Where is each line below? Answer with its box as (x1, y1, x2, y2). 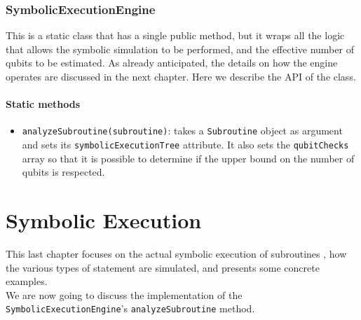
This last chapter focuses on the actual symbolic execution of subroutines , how (6, 246, 347, 261)
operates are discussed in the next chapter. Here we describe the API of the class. (6, 69, 356, 83)
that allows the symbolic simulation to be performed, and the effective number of (6, 41, 354, 56)
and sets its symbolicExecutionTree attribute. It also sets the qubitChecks (22, 137, 349, 152)
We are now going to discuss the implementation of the (6, 287, 243, 302)
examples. (6, 274, 48, 288)
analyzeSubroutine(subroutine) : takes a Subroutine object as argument (22, 123, 343, 138)
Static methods (6, 97, 81, 111)
